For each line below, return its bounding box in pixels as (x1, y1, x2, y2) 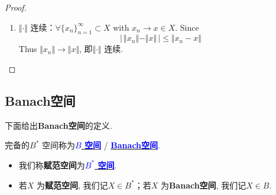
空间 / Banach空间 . (85, 139, 160, 151)
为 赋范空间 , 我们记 (37, 178, 108, 191)
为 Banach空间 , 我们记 (160, 178, 246, 191)
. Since (175, 21, 199, 33)
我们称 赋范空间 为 (18, 158, 85, 171)
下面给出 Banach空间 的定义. (5, 119, 112, 131)
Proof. (5, 1, 27, 13)
